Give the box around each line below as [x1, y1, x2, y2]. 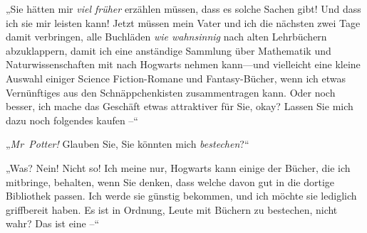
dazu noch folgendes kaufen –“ [6, 112, 138, 127]
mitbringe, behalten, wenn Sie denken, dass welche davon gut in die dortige [6, 174, 335, 189]
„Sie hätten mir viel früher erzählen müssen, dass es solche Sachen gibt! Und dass [6, 1, 361, 16]
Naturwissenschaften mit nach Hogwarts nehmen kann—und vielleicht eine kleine [6, 57, 361, 72]
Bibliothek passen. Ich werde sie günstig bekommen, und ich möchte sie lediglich [6, 188, 357, 203]
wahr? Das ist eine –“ [6, 216, 100, 231]
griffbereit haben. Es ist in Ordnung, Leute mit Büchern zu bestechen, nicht [6, 202, 338, 217]
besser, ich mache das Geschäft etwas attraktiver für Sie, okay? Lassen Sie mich [6, 99, 353, 114]
